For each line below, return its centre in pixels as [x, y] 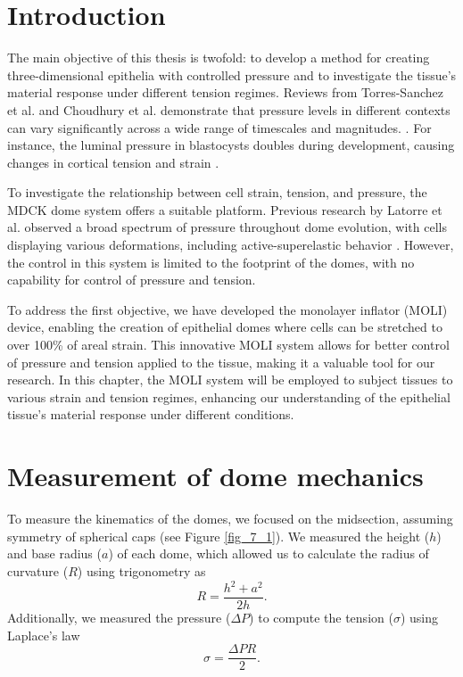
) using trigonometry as [141, 570]
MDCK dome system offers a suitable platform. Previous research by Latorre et [225, 209]
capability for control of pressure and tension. [132, 280]
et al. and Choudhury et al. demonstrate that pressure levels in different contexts [229, 109]
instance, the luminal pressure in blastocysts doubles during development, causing [231, 145]
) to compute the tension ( [321, 618]
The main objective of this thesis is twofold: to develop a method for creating [219, 58]
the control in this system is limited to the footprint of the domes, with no [211, 262]
